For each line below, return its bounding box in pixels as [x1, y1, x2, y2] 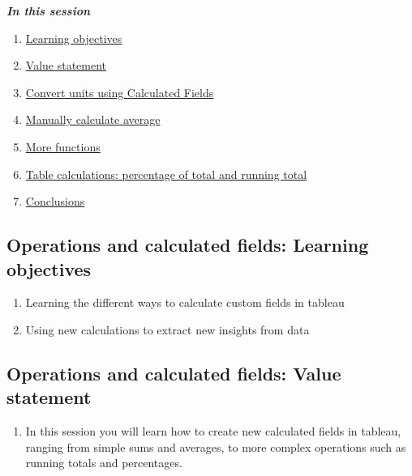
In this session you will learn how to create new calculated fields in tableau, [25, 423, 401, 440]
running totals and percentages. [25, 454, 182, 471]
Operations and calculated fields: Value [6, 360, 341, 385]
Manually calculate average [25, 111, 161, 128]
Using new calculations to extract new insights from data [25, 321, 310, 338]
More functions [25, 138, 101, 155]
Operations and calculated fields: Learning [6, 232, 369, 257]
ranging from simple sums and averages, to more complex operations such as [25, 438, 406, 455]
